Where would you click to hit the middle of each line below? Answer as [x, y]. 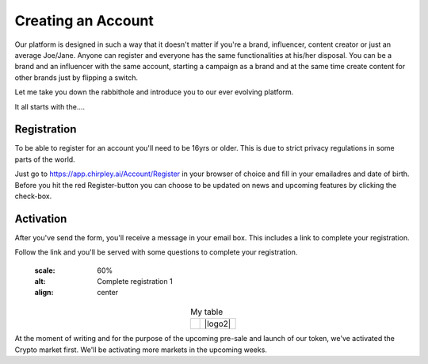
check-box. [33, 196]
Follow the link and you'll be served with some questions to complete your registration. [156, 252]
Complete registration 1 [135, 282]
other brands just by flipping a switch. [76, 77]
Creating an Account [84, 21]
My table [207, 312]
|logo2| [218, 324]
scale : [45, 270]
